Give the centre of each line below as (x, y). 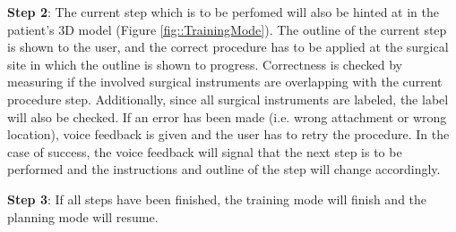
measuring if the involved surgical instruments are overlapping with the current (225, 82)
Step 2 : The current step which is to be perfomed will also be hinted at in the (224, 12)
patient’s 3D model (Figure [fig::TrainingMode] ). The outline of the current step (227, 29)
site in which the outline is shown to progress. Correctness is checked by (205, 64)
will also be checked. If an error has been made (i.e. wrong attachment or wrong (227, 116)
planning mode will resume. (83, 216)
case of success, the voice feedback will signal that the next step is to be (205, 151)
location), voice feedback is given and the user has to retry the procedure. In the (228, 134)
